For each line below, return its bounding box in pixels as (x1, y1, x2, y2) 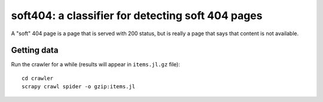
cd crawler (22, 75, 54, 82)
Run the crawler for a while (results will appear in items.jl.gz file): (11, 61, 181, 68)
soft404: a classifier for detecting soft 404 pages (11, 9, 263, 22)
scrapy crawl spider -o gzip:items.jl (22, 84, 136, 90)
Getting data (11, 45, 59, 55)
